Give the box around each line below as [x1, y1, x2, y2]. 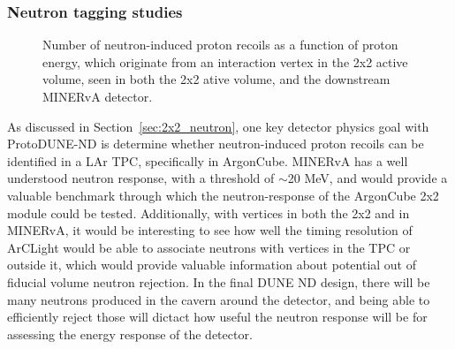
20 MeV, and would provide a [287, 169, 448, 187]
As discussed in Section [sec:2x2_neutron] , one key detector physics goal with [7, 117, 429, 135]
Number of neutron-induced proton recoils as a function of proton [42, 35, 398, 54]
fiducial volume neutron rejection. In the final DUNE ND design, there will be [7, 272, 430, 291]
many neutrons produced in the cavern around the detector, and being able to [7, 290, 430, 308]
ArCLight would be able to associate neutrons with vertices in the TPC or [7, 238, 411, 256]
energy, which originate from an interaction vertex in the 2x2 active [42, 52, 408, 71]
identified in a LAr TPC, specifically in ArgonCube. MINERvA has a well [7, 151, 408, 170]
